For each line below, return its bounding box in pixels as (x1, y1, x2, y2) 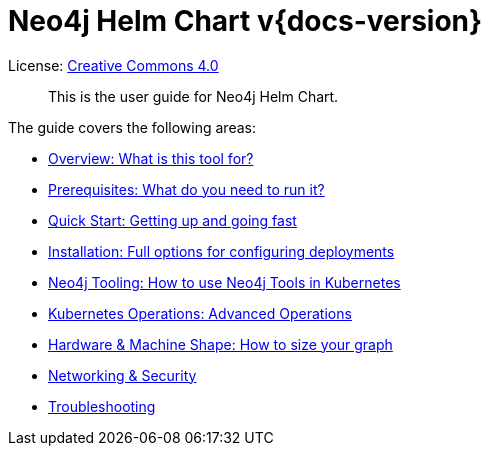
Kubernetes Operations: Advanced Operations (48, 304, 352, 322)
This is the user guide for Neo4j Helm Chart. (48, 87, 339, 105)
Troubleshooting (48, 397, 156, 415)
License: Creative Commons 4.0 (8, 56, 219, 74)
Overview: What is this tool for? (48, 149, 254, 167)
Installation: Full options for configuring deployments (48, 242, 395, 260)
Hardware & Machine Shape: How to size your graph (48, 335, 393, 353)
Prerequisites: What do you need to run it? (48, 180, 325, 198)
